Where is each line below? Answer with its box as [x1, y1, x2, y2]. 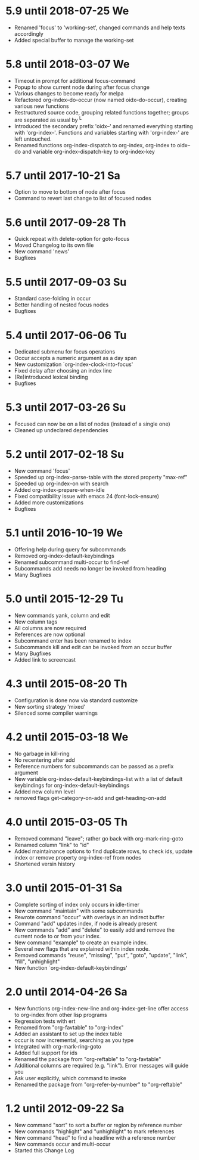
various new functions [14, 103, 69, 110]
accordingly [14, 30, 44, 37]
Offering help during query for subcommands [14, 546, 126, 553]
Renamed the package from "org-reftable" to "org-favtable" [14, 1055, 161, 1062]
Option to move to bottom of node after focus [14, 188, 126, 196]
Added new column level [14, 788, 75, 795]
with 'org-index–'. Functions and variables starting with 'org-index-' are [14, 129, 189, 136]
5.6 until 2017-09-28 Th [5, 216, 126, 229]
